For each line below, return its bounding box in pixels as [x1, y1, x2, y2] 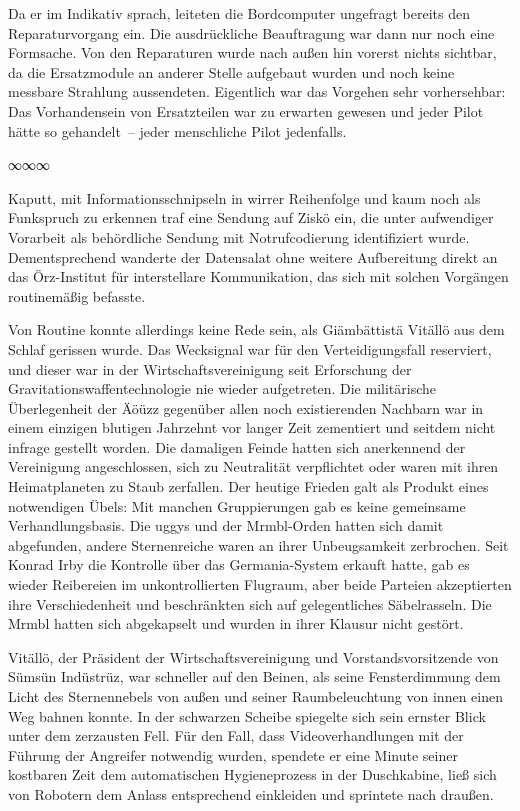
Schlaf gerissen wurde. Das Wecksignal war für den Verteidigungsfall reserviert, [8, 338, 492, 359]
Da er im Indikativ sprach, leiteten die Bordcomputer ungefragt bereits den [8, 3, 471, 23]
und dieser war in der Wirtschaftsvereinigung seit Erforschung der [8, 358, 412, 379]
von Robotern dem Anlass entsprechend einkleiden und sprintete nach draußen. [8, 783, 494, 804]
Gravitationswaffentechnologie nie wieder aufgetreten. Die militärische [8, 378, 436, 399]
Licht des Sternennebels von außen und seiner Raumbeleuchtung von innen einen [8, 686, 503, 706]
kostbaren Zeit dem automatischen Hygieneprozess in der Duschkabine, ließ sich [8, 764, 497, 785]
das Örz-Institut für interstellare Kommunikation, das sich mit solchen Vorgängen [8, 266, 509, 287]
